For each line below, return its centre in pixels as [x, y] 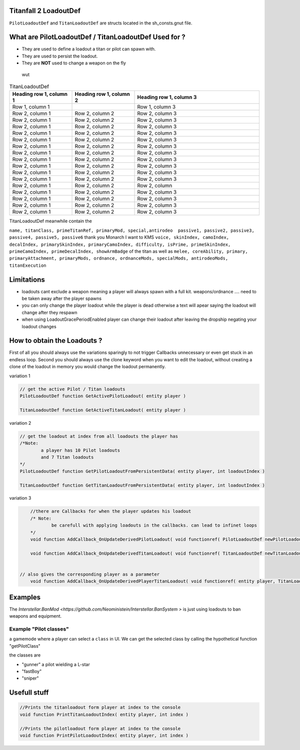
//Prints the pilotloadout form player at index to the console [100, 729]
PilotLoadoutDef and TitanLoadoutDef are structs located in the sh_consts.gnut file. [101, 23]
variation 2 [20, 423]
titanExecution [28, 265]
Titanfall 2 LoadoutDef [45, 11]
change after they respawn [49, 312]
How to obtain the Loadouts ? [56, 341]
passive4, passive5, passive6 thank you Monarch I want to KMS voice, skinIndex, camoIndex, [119, 237]
